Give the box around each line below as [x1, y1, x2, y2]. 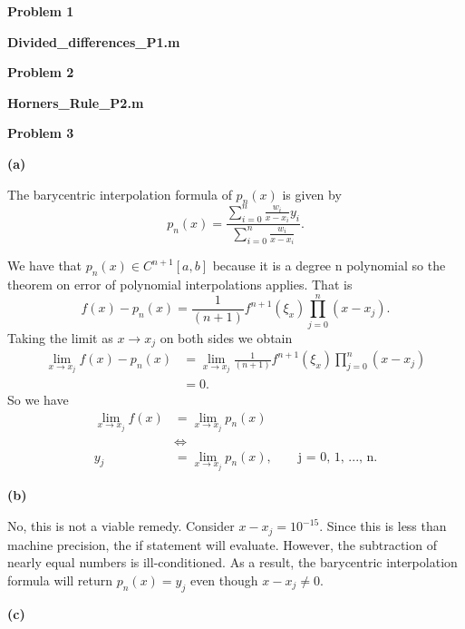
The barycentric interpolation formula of [7, 184, 232, 203]
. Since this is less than [319, 516, 447, 536]
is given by [282, 184, 342, 203]
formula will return [7, 570, 113, 589]
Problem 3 [7, 123, 74, 143]
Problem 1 [7, 2, 74, 20]
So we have [7, 390, 69, 409]
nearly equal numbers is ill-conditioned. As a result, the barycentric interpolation [7, 553, 458, 572]
